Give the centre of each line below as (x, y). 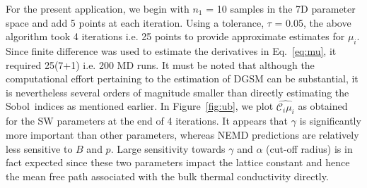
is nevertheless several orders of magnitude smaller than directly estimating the (177, 92)
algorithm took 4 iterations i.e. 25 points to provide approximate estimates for (175, 36)
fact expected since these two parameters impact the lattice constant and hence (178, 162)
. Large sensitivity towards (168, 148)
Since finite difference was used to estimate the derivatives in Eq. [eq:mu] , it (171, 50)
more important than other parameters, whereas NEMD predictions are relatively (182, 134)
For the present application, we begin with (98, 8)
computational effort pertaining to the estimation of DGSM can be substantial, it (182, 79)
